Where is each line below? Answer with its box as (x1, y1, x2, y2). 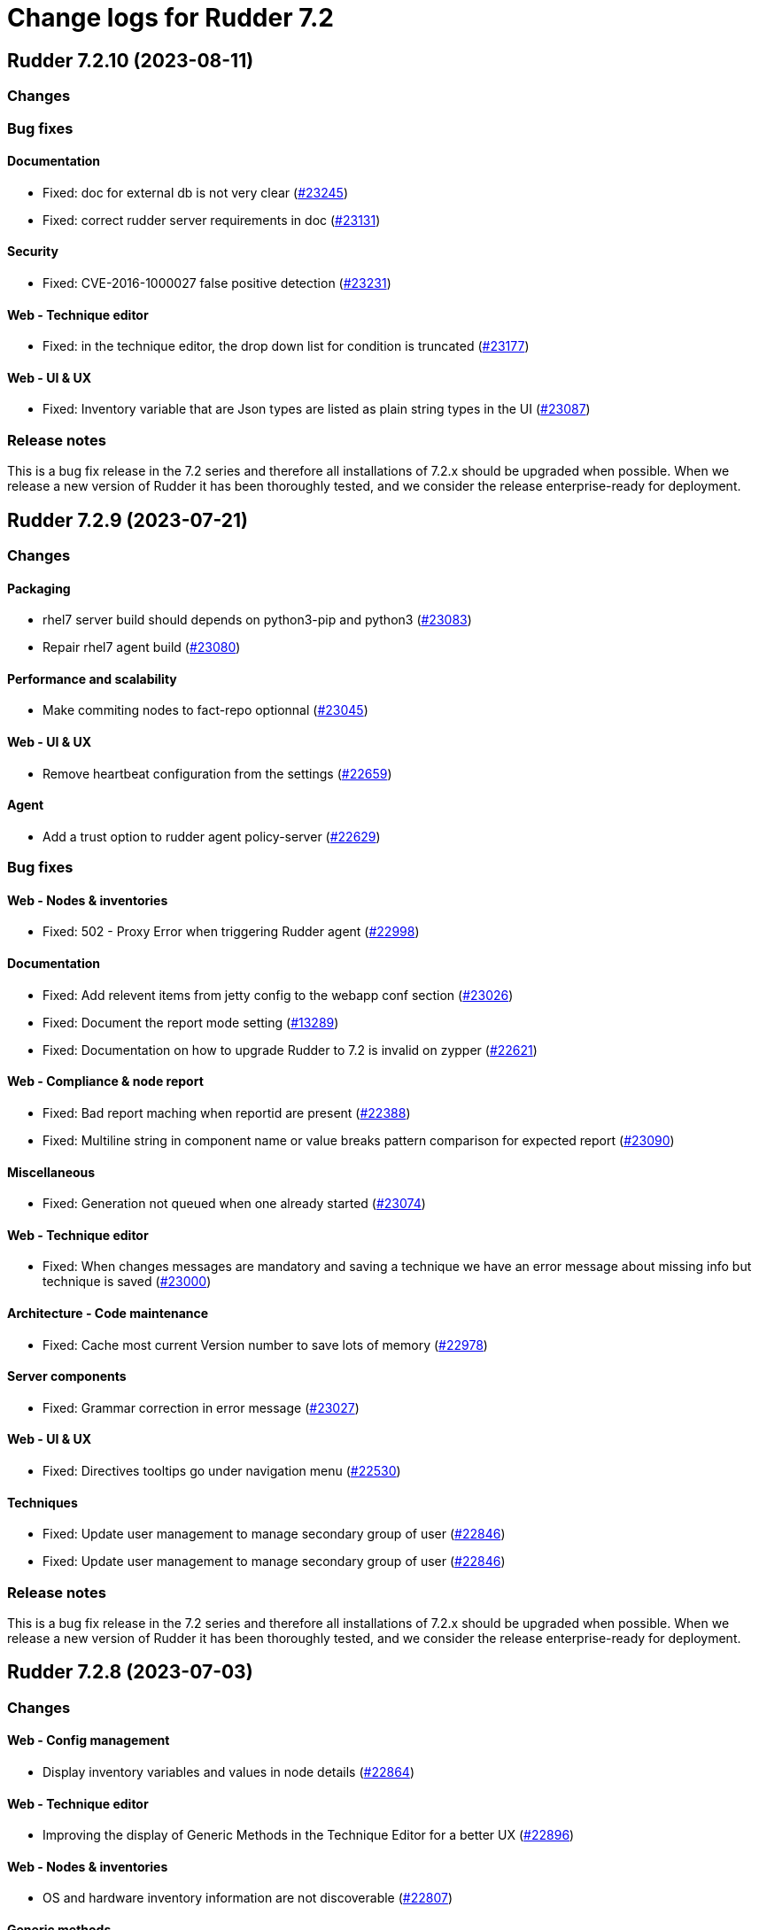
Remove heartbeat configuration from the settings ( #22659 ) (43, 765, 392, 781)
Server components (7, 1368, 127, 1384)
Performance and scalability (7, 670, 177, 686)
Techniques (7, 1494, 78, 1510)
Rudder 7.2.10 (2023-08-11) (7, 49, 254, 72)
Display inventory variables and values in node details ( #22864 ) (43, 1764, 415, 1780)
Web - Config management (7, 1732, 170, 1748)
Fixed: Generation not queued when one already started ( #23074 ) (43, 1196, 426, 1212)
